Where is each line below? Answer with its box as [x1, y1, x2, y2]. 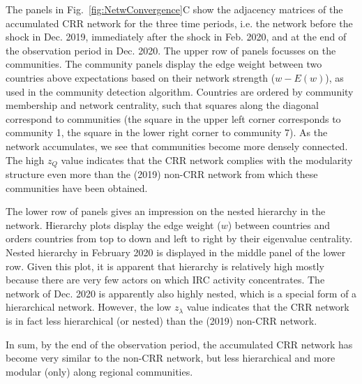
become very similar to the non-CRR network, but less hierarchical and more [6, 350, 335, 365]
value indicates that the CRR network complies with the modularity [61, 152, 353, 167]
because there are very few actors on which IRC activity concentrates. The [6, 272, 325, 287]
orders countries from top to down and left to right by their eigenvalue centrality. [6, 231, 353, 246]
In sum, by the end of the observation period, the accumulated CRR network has [6, 337, 353, 351]
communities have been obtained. [6, 180, 148, 195]
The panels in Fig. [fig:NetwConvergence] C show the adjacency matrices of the [6, 2, 343, 16]
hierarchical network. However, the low [6, 300, 172, 314]
